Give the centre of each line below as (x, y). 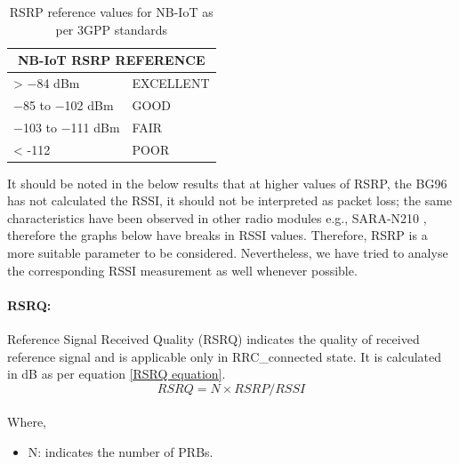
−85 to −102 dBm (64, 104)
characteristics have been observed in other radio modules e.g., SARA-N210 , (217, 217)
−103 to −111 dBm (67, 127)
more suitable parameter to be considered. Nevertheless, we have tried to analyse (228, 253)
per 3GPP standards (112, 29)
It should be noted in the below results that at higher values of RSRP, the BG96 (227, 183)
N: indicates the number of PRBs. (121, 451)
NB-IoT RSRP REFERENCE (112, 60)
